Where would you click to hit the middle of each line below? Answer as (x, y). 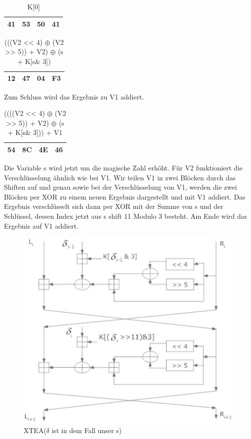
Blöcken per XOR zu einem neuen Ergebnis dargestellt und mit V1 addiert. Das (125, 196)
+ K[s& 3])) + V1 (35, 132)
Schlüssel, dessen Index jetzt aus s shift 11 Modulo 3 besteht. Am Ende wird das (126, 216)
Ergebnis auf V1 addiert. (41, 225)
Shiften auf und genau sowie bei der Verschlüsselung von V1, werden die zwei (121, 187)
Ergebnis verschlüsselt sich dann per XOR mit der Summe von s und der (114, 206)
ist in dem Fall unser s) (86, 430)
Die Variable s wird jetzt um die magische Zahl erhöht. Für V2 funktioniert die (124, 168)
